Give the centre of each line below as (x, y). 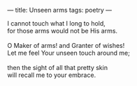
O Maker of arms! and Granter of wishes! (66, 45)
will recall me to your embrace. (52, 75)
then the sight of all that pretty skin (58, 68)
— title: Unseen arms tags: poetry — (60, 10)
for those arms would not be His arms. (62, 31)
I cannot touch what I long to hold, (57, 23)
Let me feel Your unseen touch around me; (69, 53)
